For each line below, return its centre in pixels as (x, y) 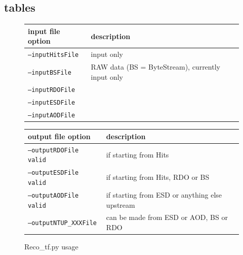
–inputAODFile (52, 116)
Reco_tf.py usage (51, 247)
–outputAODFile (53, 195)
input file (44, 31)
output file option (59, 136)
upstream (120, 204)
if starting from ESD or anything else (164, 194)
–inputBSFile (50, 72)
